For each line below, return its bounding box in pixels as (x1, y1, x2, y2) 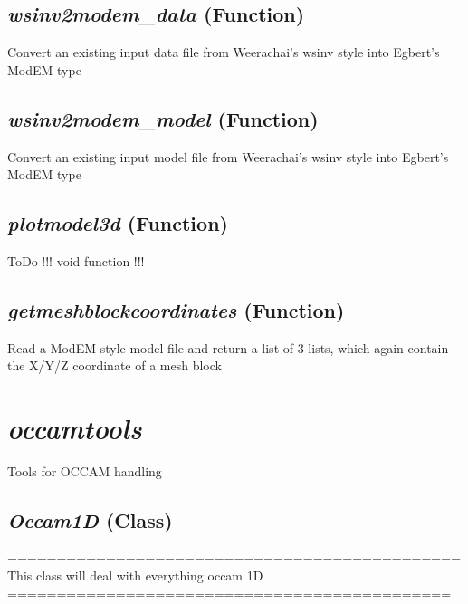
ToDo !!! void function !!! (7, 251, 145, 270)
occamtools (7, 409, 142, 447)
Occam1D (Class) (7, 506, 173, 534)
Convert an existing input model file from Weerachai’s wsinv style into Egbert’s (7, 147, 449, 166)
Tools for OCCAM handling (7, 462, 162, 481)
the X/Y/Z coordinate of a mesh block (7, 356, 222, 375)
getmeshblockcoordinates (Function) (7, 295, 345, 323)
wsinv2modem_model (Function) (7, 104, 319, 132)
